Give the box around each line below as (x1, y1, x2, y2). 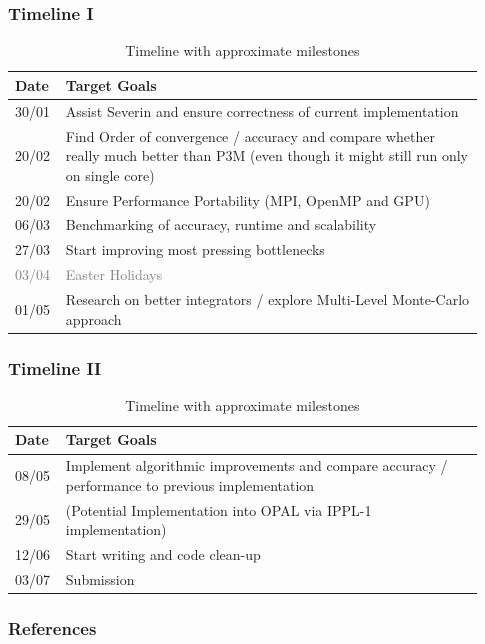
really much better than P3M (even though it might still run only (65, 145, 468, 166)
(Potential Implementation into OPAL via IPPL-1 (65, 499, 372, 520)
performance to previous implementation (65, 474, 315, 495)
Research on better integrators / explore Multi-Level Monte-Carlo (65, 288, 470, 309)
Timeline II (8, 355, 102, 380)
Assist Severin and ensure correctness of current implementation (65, 100, 459, 121)
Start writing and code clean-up (65, 544, 261, 565)
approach (65, 308, 122, 329)
